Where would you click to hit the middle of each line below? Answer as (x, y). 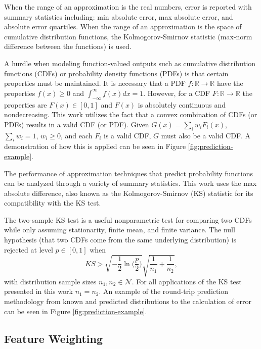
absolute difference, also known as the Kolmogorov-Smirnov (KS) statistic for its (129, 193)
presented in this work (38, 291)
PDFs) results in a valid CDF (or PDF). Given (77, 124)
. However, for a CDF (177, 93)
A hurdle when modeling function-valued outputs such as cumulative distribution (130, 63)
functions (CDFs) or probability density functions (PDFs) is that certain (116, 73)
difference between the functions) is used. (68, 46)
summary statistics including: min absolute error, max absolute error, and (119, 16)
